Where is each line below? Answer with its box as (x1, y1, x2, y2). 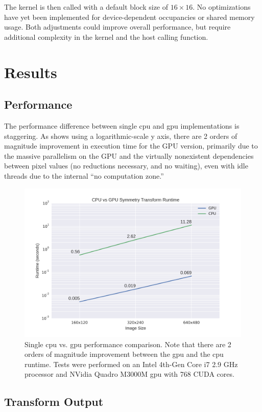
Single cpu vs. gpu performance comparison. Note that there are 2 (25, 338, 231, 349)
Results (4, 61, 57, 82)
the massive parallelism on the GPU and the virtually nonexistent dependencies (4, 150, 254, 161)
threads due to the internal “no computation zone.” (4, 170, 164, 181)
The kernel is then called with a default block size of (4, 2, 169, 12)
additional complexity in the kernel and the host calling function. (4, 31, 208, 42)
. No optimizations (193, 2, 251, 12)
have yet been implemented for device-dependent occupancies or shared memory (4, 11, 255, 22)
